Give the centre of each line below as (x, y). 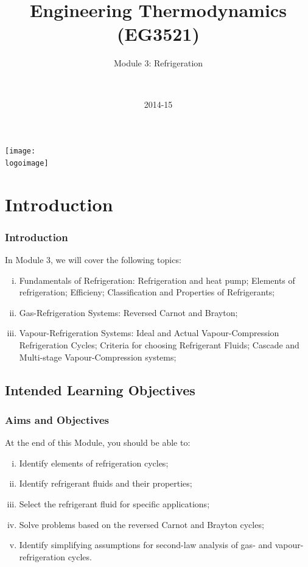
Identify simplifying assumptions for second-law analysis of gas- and (146, 545)
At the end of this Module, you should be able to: (98, 442)
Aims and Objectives (57, 419)
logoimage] (27, 163)
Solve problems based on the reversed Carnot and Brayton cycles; (142, 524)
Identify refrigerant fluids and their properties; (106, 483)
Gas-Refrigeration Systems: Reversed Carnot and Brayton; (128, 312)
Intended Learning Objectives (100, 389)
